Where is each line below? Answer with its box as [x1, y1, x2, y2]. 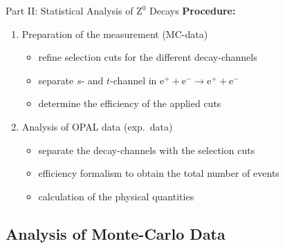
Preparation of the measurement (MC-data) [21, 26, 208, 41]
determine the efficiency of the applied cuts [38, 96, 221, 111]
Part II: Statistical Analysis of [6, 3, 134, 17]
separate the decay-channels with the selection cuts [38, 142, 255, 157]
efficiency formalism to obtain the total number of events [38, 166, 279, 180]
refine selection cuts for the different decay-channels [38, 50, 257, 64]
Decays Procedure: [149, 3, 236, 17]
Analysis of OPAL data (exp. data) [21, 119, 173, 133]
